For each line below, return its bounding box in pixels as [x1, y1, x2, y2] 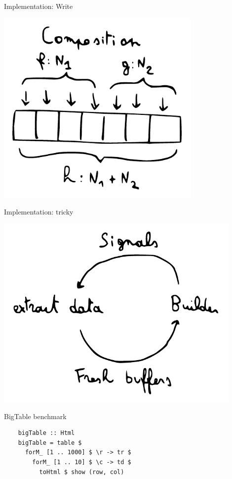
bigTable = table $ [18, 439, 82, 446]
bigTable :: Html [18, 429, 75, 437]
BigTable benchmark [4, 411, 67, 421]
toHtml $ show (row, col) [39, 468, 124, 476]
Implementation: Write [4, 1, 73, 11]
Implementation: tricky [4, 207, 74, 217]
